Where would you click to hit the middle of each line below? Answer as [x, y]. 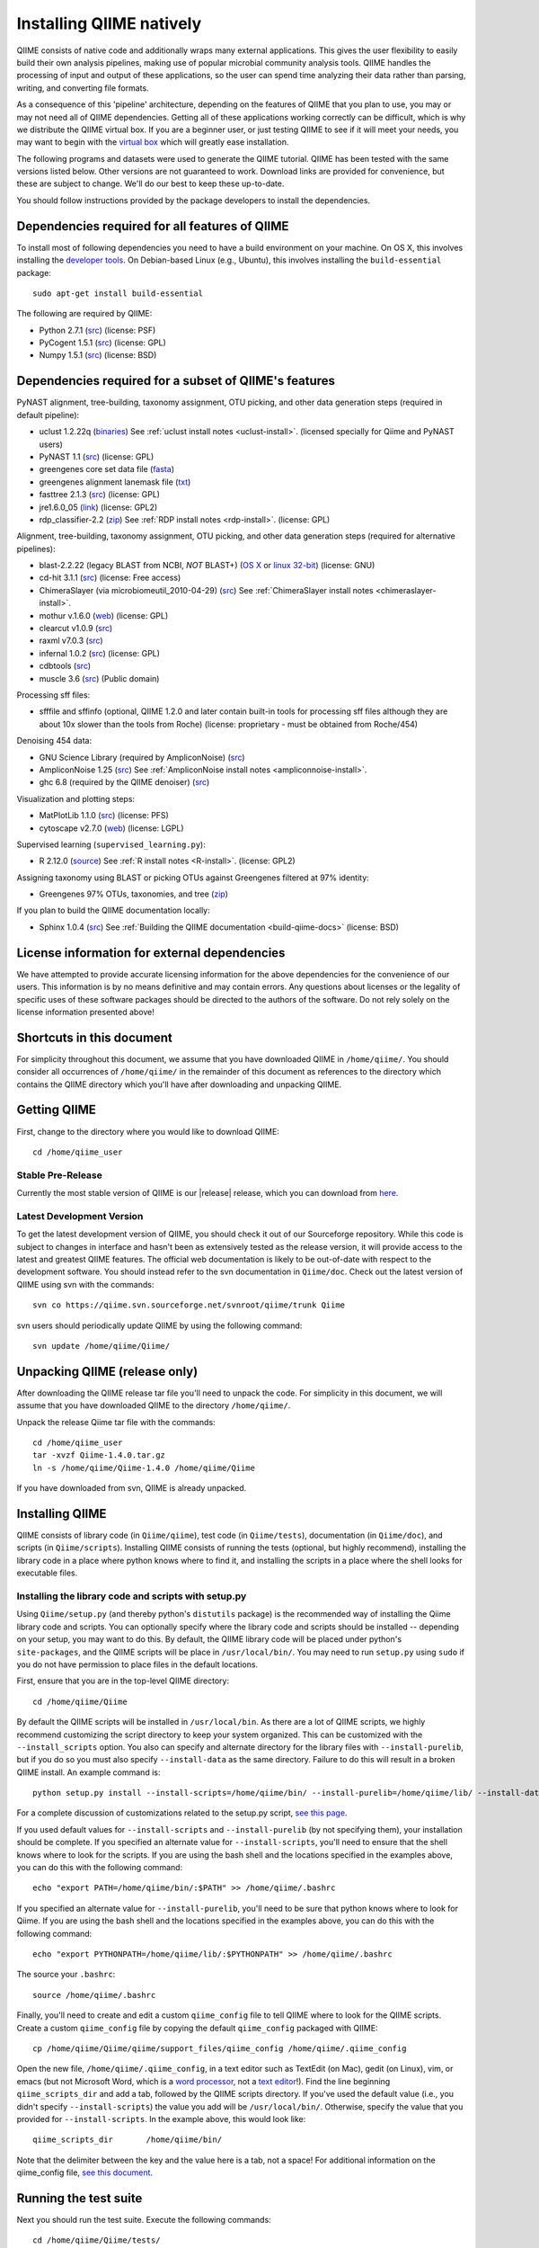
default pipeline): [48, 415]
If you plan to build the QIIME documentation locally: [113, 910]
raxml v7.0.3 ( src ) [71, 641]
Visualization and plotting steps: [75, 798]
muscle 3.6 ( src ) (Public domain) [99, 678]
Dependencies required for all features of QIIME [153, 226]
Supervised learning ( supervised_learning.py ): [111, 844]
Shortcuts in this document [94, 1037]
